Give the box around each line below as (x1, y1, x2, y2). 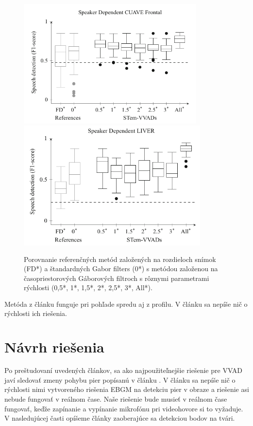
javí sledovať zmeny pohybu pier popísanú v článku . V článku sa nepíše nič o (4, 374, 236, 385)
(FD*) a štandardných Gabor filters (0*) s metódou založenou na (24, 263, 218, 274)
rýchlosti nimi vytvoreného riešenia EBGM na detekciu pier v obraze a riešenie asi (4, 384, 249, 394)
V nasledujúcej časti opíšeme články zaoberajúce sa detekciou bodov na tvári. (4, 413, 235, 423)
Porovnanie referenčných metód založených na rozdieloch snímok (24, 254, 216, 264)
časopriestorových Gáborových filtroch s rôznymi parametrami (24, 273, 209, 283)
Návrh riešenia (4, 337, 104, 357)
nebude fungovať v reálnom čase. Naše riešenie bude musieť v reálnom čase (4, 393, 227, 404)
